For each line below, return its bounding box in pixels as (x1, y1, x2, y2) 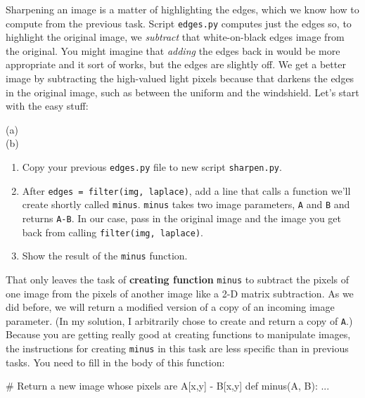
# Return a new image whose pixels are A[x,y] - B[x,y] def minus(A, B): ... (6, 378, 330, 393)
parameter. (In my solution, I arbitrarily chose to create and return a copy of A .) (6, 313, 353, 328)
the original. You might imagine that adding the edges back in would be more (6, 43, 340, 58)
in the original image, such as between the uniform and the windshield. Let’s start (6, 84, 359, 99)
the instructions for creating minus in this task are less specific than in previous (6, 341, 349, 356)
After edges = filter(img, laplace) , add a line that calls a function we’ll (22, 183, 351, 198)
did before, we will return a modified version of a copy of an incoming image (6, 300, 335, 314)
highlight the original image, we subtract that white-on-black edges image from (6, 30, 345, 44)
